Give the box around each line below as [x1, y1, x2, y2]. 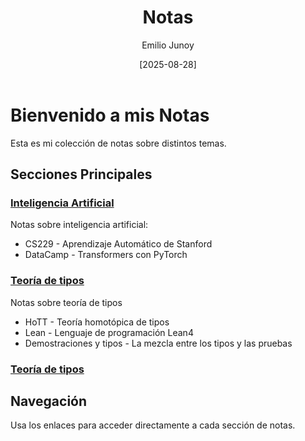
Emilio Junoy [141, 39, 195, 51]
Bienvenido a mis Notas [10, 104, 210, 126]
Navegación [10, 392, 88, 410]
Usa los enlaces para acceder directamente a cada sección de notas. [10, 419, 296, 431]
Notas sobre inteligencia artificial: [10, 219, 149, 231]
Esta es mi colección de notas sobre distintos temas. [10, 137, 227, 149]
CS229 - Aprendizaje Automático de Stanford [24, 238, 213, 250]
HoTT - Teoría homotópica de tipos [24, 316, 170, 328]
